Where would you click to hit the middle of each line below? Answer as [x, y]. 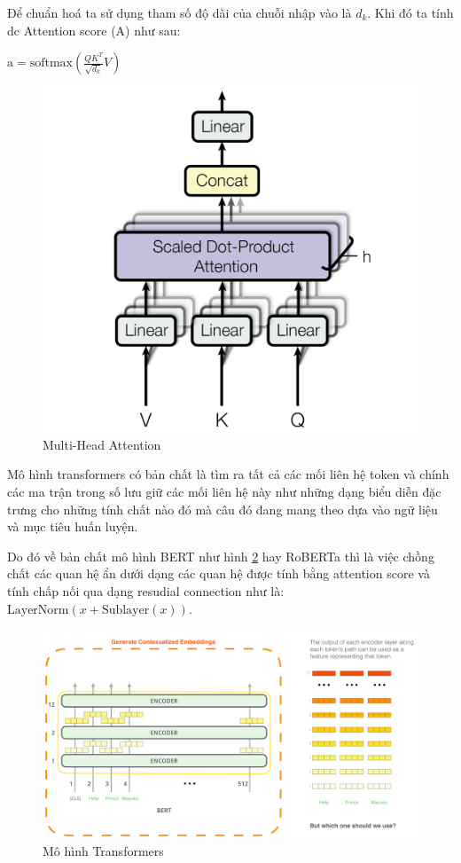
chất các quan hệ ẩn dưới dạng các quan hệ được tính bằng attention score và [219, 573]
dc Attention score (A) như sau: [94, 30]
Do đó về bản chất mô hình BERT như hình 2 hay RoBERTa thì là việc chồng [221, 556]
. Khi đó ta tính [410, 12]
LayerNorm [38, 610]
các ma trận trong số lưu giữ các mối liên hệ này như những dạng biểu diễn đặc [224, 491]
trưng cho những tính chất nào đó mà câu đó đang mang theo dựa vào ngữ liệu [223, 509]
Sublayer [125, 610]
